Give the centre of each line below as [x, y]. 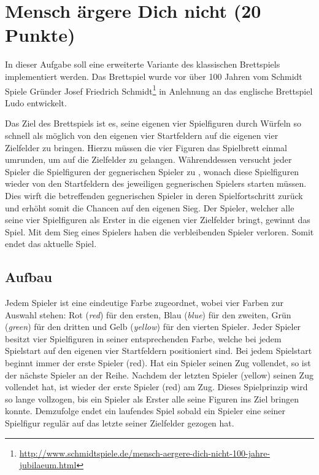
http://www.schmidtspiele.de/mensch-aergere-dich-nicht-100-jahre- [145, 453]
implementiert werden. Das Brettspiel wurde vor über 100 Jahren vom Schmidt [154, 76]
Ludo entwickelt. [36, 102]
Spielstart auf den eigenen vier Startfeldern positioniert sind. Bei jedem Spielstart [159, 351]
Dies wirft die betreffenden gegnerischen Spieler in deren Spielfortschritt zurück [154, 195]
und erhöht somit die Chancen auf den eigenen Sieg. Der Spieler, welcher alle [150, 207]
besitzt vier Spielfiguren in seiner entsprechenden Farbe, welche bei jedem [143, 338]
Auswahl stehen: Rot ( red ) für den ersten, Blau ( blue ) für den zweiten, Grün [148, 314]
